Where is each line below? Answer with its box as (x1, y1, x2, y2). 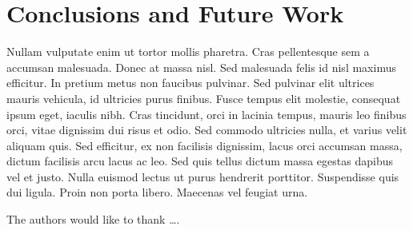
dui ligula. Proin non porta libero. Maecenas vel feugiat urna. (6, 184, 308, 200)
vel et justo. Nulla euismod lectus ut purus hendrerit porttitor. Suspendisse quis (6, 168, 399, 184)
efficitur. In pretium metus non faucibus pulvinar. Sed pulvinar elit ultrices (6, 74, 375, 91)
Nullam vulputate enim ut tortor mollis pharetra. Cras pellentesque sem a (6, 43, 370, 60)
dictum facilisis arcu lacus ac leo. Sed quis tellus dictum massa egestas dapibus (6, 153, 393, 169)
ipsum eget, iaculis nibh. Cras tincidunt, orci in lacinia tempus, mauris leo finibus (6, 105, 407, 122)
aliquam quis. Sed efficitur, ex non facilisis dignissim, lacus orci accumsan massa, (6, 137, 403, 153)
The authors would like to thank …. (6, 211, 180, 228)
